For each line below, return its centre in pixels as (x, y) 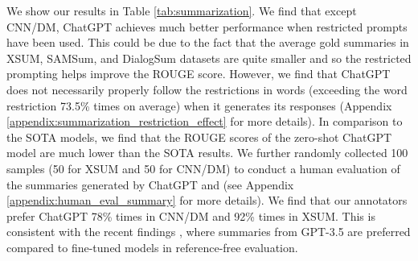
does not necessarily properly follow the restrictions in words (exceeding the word (207, 89)
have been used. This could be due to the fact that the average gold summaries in (208, 42)
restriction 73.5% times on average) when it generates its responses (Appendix (199, 105)
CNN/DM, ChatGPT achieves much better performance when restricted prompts (207, 26)
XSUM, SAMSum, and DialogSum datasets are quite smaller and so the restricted (209, 58)
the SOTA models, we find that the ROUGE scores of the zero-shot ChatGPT (199, 137)
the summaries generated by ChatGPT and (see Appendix (150, 184)
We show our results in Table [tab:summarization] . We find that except (182, 10)
